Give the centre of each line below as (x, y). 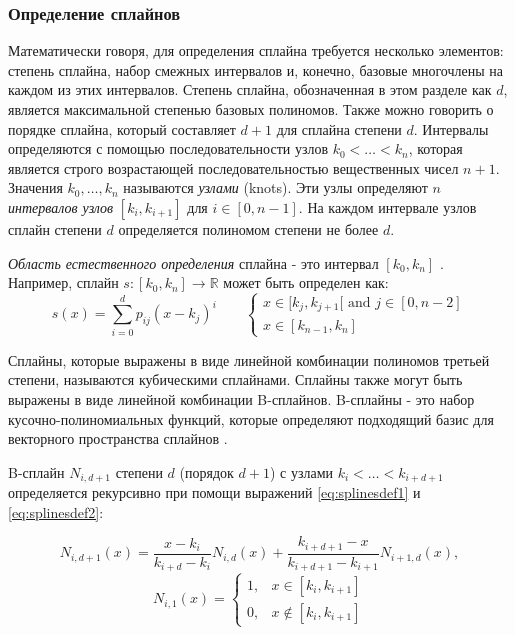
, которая (435, 148)
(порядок (206, 471)
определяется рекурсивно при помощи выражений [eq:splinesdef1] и (214, 492)
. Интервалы (451, 128)
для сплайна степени (339, 128)
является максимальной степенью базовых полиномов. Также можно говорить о (251, 109)
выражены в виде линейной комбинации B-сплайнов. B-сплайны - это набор (241, 398)
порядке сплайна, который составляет (122, 128)
